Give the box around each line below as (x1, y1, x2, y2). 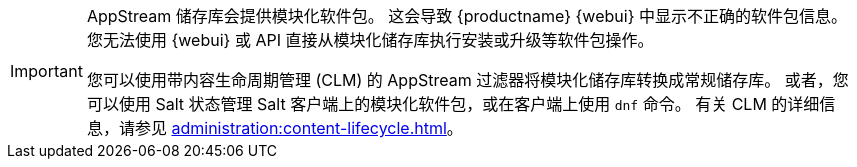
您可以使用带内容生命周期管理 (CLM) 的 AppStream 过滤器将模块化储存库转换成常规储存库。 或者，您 (86, 70, 849, 90)
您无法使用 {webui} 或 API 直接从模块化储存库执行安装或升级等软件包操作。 (86, 30, 654, 50)
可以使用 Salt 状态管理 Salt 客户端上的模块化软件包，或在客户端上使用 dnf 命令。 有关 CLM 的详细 (86, 94, 820, 114)
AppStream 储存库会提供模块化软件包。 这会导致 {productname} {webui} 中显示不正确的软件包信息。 (86, 6, 847, 26)
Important (10, 61, 83, 81)
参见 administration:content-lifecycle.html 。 (134, 118, 463, 138)
